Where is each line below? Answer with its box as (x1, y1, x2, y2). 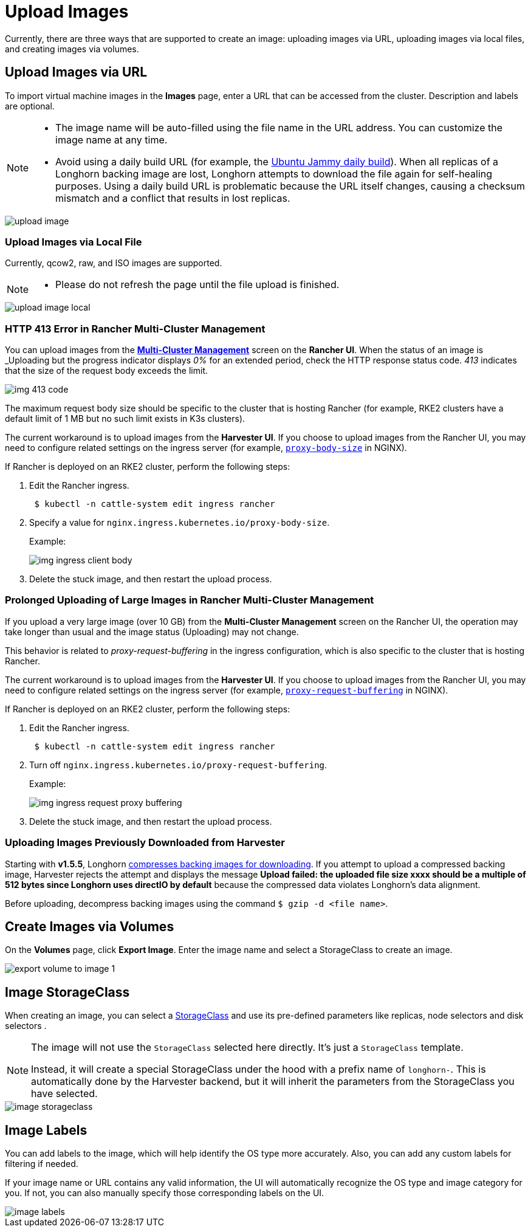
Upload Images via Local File (5, 235, 142, 248)
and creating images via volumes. (5, 43, 139, 54)
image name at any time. (55, 133, 168, 146)
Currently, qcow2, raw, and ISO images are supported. (5, 258, 222, 269)
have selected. (31, 1087, 98, 1100)
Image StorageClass (5, 984, 130, 1000)
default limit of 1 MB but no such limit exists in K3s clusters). (5, 413, 245, 424)
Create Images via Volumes (5, 919, 174, 935)
